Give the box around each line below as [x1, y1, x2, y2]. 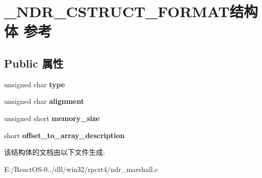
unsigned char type [4, 79, 65, 89]
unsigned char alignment [4, 96, 84, 106]
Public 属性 [4, 55, 64, 71]
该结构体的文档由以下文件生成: [4, 147, 105, 157]
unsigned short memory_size [4, 112, 100, 123]
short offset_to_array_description [4, 130, 125, 140]
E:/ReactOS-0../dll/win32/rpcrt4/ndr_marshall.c [4, 163, 158, 174]
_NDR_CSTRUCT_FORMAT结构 [4, 1, 258, 22]
